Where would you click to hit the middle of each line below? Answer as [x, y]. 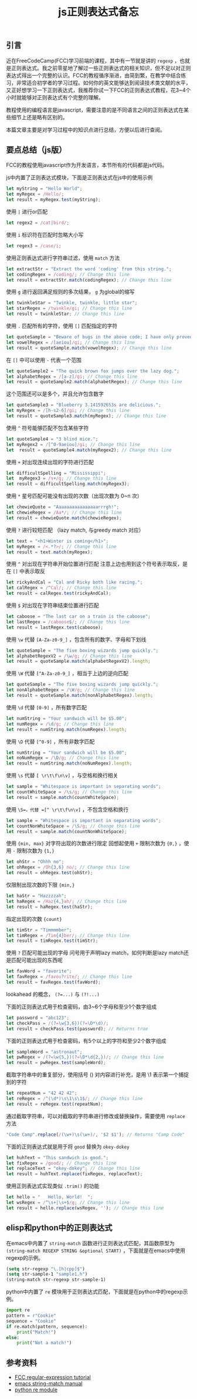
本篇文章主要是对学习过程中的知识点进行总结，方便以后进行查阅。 [86, 129]
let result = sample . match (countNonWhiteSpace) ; [67, 831]
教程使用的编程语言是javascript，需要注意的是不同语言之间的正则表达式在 [95, 110]
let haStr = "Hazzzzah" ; [36, 896]
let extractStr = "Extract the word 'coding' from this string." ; [89, 269]
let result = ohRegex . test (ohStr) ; [50, 873]
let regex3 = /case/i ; [34, 246]
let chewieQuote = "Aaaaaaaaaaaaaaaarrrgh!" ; [62, 507]
